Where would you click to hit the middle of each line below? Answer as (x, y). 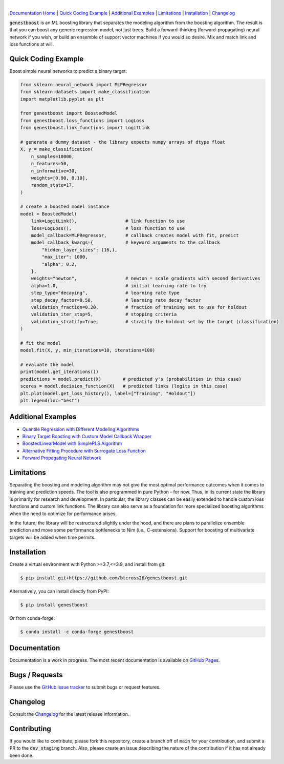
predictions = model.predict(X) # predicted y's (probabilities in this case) (131, 379)
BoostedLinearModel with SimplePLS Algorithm (72, 443)
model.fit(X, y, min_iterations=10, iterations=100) (88, 350)
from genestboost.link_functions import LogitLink (85, 128)
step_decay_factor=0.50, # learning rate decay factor (116, 300)
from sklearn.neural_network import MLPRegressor (84, 84)
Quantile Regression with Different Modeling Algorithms (81, 429)
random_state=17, (53, 185)
